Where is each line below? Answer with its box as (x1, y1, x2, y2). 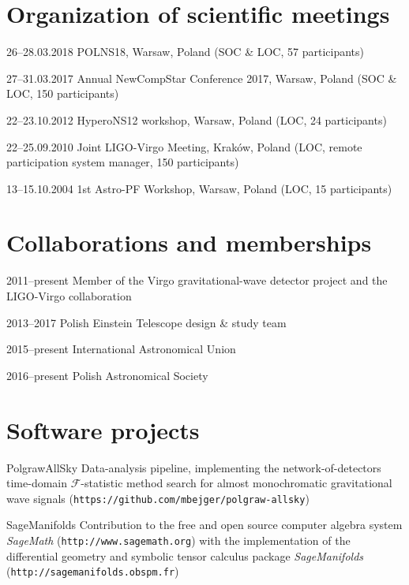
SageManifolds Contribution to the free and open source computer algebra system (6, 516, 403, 533)
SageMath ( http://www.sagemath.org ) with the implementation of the (6, 531, 351, 548)
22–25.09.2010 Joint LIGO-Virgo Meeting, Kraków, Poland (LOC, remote (6, 138, 362, 155)
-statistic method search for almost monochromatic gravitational (81, 475, 392, 491)
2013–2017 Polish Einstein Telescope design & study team (6, 314, 287, 330)
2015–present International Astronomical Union (6, 341, 236, 357)
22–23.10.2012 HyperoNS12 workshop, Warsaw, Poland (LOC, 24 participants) (6, 111, 387, 128)
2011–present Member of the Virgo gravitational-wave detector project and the (6, 272, 388, 289)
